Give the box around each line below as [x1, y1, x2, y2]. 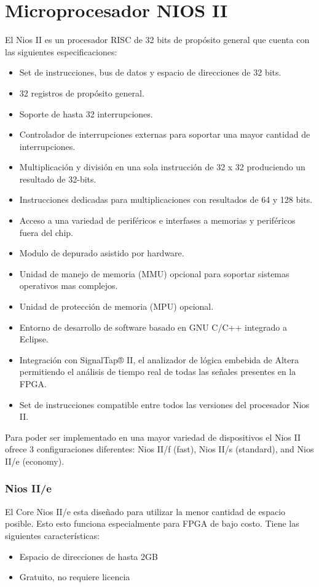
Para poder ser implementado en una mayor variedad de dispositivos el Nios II [5, 430, 301, 443]
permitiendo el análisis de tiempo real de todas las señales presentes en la [19, 365, 296, 378]
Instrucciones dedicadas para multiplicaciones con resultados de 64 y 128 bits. [19, 193, 313, 206]
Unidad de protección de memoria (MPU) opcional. [19, 300, 214, 313]
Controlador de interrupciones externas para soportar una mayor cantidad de [19, 128, 310, 141]
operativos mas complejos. [19, 279, 118, 292]
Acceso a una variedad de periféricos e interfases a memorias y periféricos [19, 214, 296, 227]
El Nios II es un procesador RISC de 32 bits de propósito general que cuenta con [5, 33, 310, 46]
